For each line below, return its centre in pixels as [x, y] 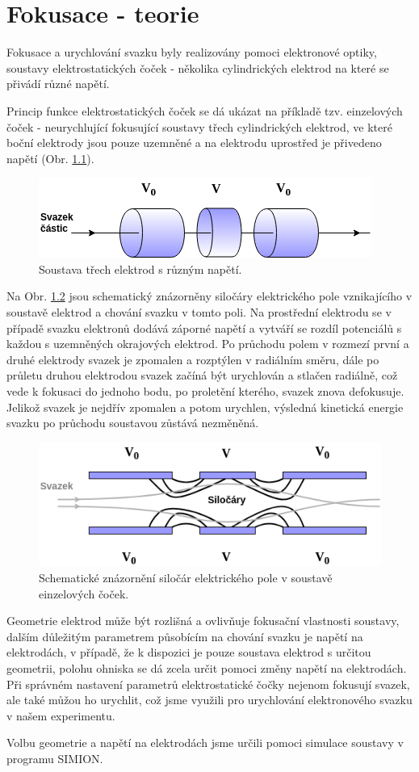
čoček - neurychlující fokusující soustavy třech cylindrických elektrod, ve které [199, 126]
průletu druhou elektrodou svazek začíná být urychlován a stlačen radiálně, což [202, 375]
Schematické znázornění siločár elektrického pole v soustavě [186, 578]
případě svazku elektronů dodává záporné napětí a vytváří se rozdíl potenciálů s [204, 327]
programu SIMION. [55, 758]
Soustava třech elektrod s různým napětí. [140, 269]
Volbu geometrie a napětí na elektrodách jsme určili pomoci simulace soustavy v [205, 743]
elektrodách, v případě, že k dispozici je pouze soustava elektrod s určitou [189, 652]
